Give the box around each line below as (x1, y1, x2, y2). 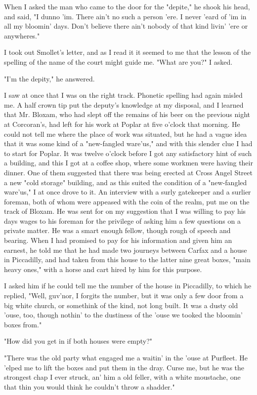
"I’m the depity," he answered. (4, 73, 95, 83)
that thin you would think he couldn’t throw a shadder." (4, 381, 175, 392)
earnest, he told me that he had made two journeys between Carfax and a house (4, 244, 247, 255)
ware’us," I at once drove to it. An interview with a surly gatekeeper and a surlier (4, 187, 251, 197)
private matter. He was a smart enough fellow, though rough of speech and (4, 225, 231, 236)
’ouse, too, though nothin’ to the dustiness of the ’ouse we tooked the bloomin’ (4, 310, 243, 320)
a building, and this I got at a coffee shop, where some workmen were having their (4, 158, 253, 168)
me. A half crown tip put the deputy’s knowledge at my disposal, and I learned (4, 99, 244, 110)
